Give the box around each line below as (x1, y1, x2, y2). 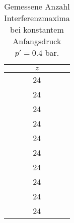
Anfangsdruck (13, 35, 61, 47)
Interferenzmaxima (4, 12, 70, 24)
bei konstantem (10, 24, 64, 35)
